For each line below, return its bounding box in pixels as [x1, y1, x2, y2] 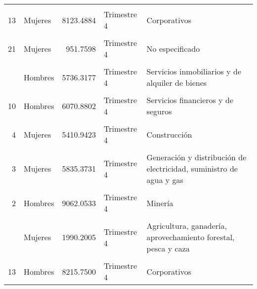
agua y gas [146, 174, 183, 185]
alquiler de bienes [146, 77, 207, 88]
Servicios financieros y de [146, 94, 233, 106]
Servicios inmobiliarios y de [146, 66, 242, 77]
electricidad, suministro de [146, 163, 238, 174]
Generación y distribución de [146, 151, 247, 163]
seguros [146, 106, 172, 117]
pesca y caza [146, 243, 190, 254]
